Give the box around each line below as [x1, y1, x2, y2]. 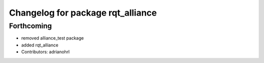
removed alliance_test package [21, 35, 84, 41]
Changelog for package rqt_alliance [9, 7, 157, 18]
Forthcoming [9, 21, 52, 30]
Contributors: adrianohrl [21, 49, 70, 55]
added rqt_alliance [21, 42, 59, 48]
